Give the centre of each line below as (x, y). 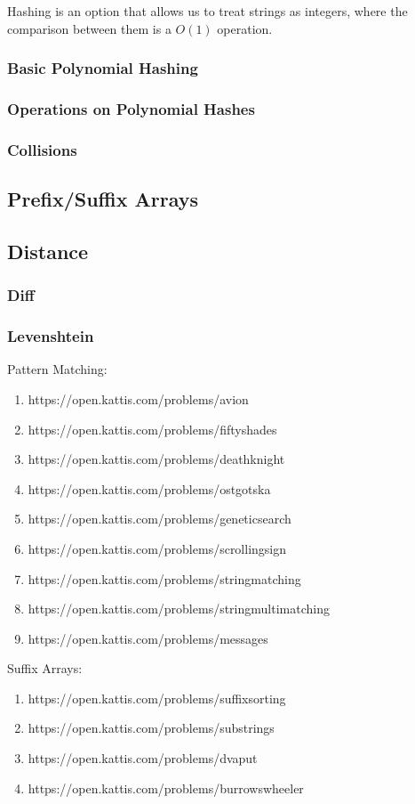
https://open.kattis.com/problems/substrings (151, 728)
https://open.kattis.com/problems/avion (138, 398)
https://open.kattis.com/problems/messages (148, 638)
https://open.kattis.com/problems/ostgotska (149, 488)
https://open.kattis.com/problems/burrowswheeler (166, 788)
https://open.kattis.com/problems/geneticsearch (160, 519)
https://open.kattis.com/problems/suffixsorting (157, 698)
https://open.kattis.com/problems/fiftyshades (152, 429)
